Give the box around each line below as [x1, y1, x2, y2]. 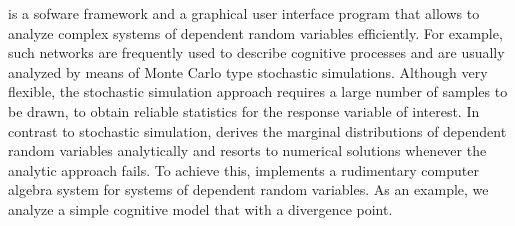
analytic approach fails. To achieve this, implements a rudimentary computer [8, 159, 479, 180]
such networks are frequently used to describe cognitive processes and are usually [8, 42, 505, 63]
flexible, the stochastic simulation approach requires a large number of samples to [8, 81, 508, 102]
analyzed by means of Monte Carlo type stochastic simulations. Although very [8, 61, 488, 82]
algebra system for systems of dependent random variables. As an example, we [8, 179, 489, 200]
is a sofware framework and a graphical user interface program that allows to [8, 3, 480, 23]
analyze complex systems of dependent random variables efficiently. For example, [8, 22, 503, 43]
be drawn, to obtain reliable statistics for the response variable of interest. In [8, 100, 480, 121]
